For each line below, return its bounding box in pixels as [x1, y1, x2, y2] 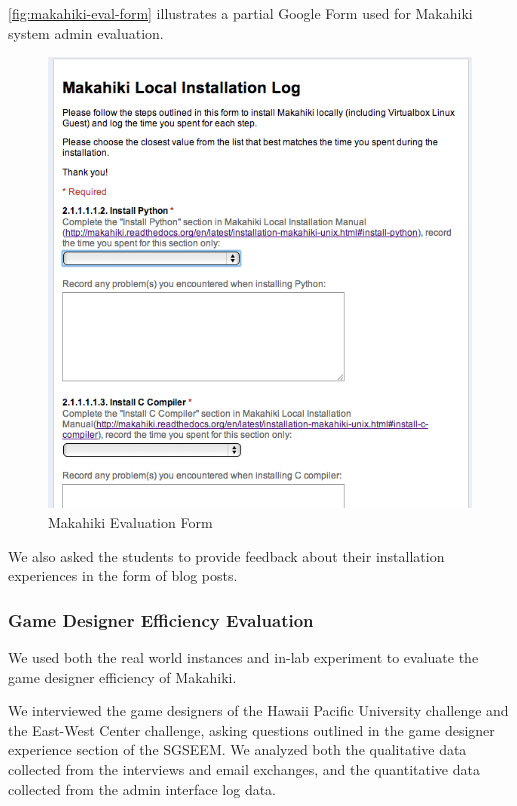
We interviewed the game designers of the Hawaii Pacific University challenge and [8, 700, 509, 721]
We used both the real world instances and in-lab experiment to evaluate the [8, 646, 479, 667]
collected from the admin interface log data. [8, 778, 277, 799]
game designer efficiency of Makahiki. [8, 666, 237, 687]
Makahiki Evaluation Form [48, 511, 213, 532]
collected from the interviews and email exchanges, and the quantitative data [8, 758, 480, 779]
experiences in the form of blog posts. [8, 565, 238, 586]
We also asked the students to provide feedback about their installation [8, 545, 445, 566]
